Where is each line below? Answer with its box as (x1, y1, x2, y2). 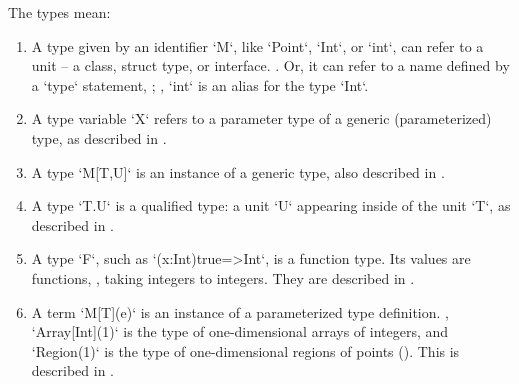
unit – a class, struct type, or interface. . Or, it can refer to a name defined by (31, 55, 510, 76)
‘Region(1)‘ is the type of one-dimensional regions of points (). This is (31, 340, 460, 361)
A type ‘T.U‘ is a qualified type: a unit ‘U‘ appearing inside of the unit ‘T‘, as (31, 195, 511, 216)
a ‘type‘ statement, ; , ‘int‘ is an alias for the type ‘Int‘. (31, 74, 369, 95)
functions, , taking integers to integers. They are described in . (31, 267, 415, 288)
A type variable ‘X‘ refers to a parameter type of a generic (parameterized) (31, 108, 492, 129)
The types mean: (8, 2, 111, 22)
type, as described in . (31, 127, 167, 148)
